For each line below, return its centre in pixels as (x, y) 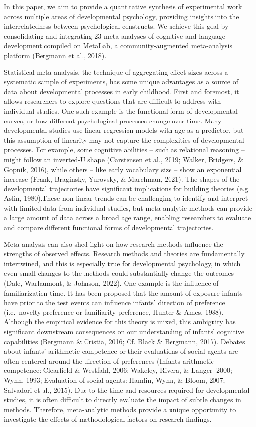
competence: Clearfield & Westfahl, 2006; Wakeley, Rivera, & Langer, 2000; (118, 370)
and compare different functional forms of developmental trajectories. (109, 227)
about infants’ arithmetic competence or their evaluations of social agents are (121, 351)
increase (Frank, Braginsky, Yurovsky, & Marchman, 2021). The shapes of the (122, 179)
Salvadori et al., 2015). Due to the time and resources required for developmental (127, 390)
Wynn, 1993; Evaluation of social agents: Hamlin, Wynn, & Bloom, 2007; (115, 380)
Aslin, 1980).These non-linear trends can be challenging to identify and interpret (126, 198)
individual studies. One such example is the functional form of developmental (121, 110)
